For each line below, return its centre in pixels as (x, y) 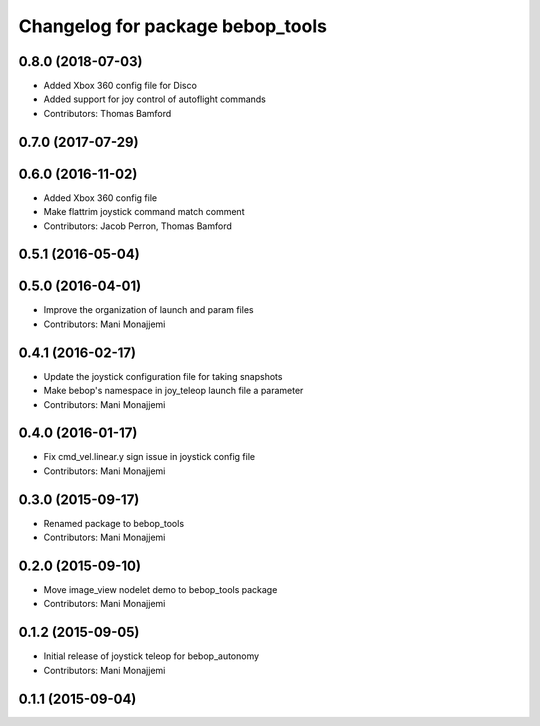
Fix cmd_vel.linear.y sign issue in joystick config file (149, 457)
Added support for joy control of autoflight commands (155, 99)
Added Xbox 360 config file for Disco (120, 86)
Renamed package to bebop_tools (114, 523)
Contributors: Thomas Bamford (107, 113)
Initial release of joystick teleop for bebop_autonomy (151, 656)
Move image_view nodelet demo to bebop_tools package (160, 590)
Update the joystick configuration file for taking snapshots (163, 376)
